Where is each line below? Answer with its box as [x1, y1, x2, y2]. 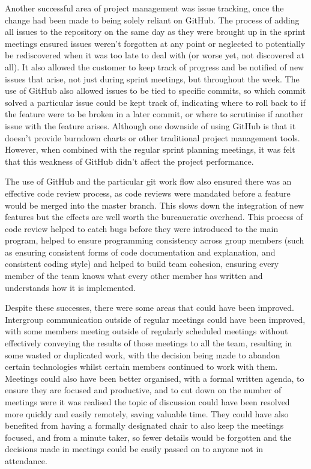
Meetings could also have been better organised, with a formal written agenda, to [5, 372, 304, 384]
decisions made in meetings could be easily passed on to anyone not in [5, 443, 264, 455]
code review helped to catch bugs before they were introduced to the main [5, 222, 279, 234]
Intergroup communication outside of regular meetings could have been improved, [5, 313, 306, 325]
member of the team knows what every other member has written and [5, 269, 263, 282]
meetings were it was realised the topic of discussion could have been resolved [5, 396, 290, 408]
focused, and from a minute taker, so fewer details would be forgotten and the [5, 431, 292, 443]
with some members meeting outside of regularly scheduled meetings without [5, 325, 288, 337]
